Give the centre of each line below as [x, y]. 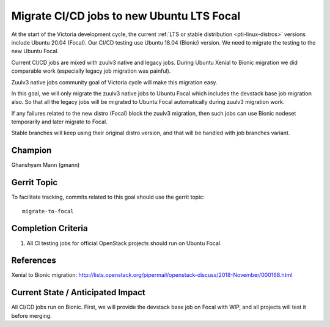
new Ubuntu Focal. [35, 51]
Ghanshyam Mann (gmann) [46, 165]
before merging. [31, 315]
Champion [31, 151]
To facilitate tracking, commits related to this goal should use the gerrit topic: [108, 197]
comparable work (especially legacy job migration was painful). [91, 71]
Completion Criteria [50, 228]
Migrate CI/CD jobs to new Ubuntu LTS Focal [126, 16]
